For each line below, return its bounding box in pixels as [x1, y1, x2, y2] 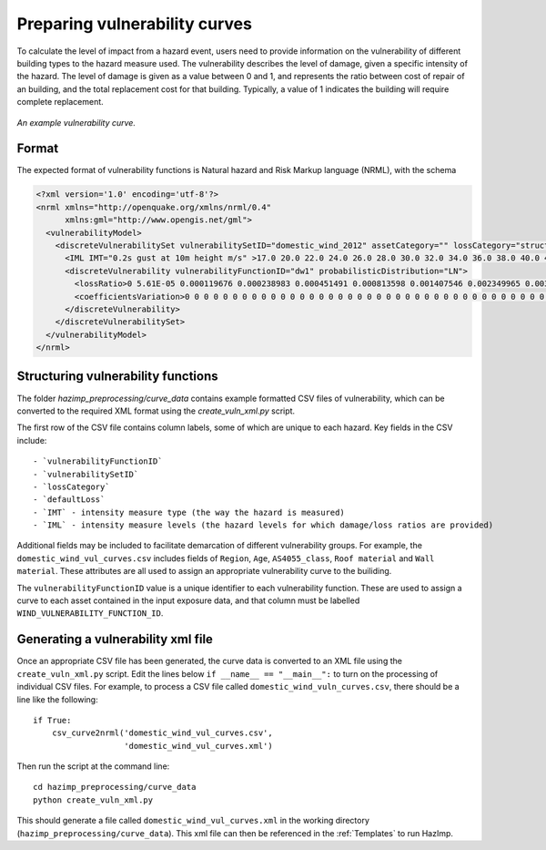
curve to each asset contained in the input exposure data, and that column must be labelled [16, 595, 360, 606]
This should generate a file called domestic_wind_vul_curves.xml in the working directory [16, 815, 370, 826]
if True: [33, 715, 72, 725]
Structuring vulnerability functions [16, 369, 218, 384]
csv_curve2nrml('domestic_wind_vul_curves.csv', [51, 728, 273, 738]
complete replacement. [16, 97, 104, 108]
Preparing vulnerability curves [16, 14, 252, 34]
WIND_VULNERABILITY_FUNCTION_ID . [16, 608, 164, 619]
